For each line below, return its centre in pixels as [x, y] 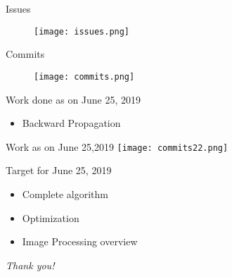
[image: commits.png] [84, 76]
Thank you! [30, 265]
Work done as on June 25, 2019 [73, 99]
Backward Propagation [71, 123]
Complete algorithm [65, 193]
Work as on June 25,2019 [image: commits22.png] [117, 146]
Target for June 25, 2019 [59, 170]
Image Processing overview [80, 241]
